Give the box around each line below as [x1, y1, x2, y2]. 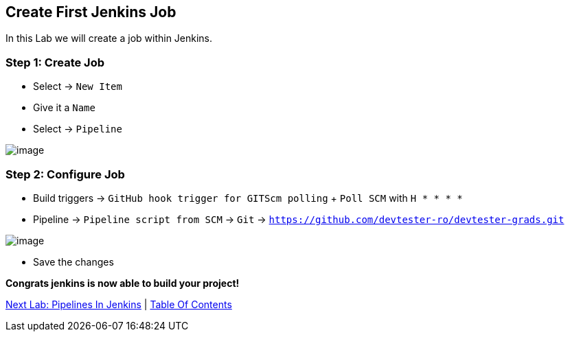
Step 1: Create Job [5, 55, 104, 69]
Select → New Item [33, 80, 122, 93]
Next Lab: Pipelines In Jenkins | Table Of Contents [5, 298, 232, 310]
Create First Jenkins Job [5, 3, 176, 21]
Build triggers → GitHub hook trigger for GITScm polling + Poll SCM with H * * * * [33, 191, 463, 204]
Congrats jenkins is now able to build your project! [5, 277, 240, 289]
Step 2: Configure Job [5, 167, 125, 181]
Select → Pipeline [33, 123, 122, 135]
